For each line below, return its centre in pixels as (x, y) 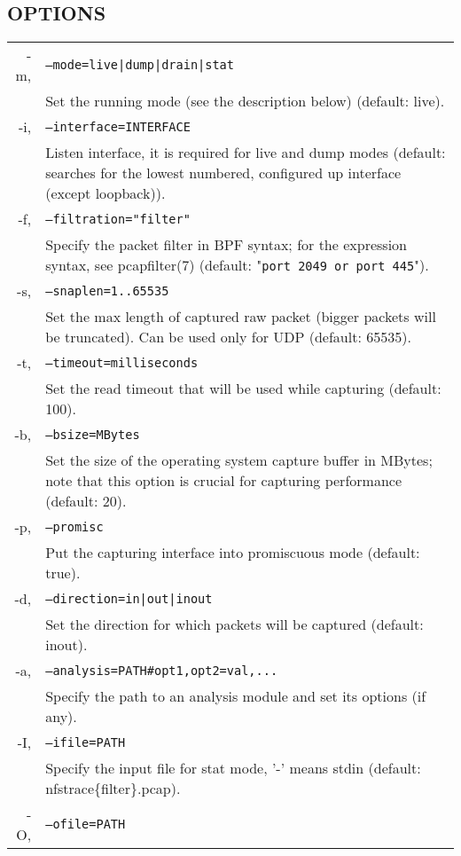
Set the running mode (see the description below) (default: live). (245, 101)
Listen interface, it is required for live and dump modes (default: (246, 153)
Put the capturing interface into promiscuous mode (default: (233, 553)
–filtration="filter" (118, 219)
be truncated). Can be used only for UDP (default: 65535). (228, 337)
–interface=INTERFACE (118, 126)
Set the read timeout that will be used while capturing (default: (243, 389)
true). (63, 573)
